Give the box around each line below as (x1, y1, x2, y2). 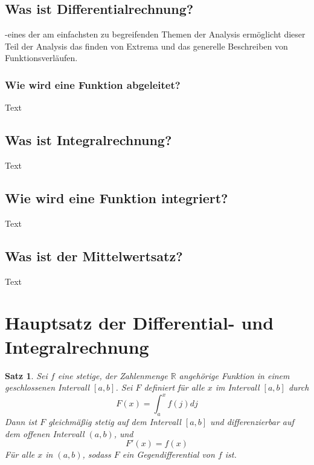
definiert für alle (144, 381, 205, 394)
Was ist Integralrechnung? (5, 131, 172, 149)
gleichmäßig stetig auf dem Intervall (48, 415, 181, 428)
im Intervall (215, 381, 260, 394)
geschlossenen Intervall (5, 381, 90, 394)
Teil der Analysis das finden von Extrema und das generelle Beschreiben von (5, 39, 288, 52)
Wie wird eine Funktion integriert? (5, 188, 228, 207)
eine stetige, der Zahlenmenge (57, 369, 168, 382)
